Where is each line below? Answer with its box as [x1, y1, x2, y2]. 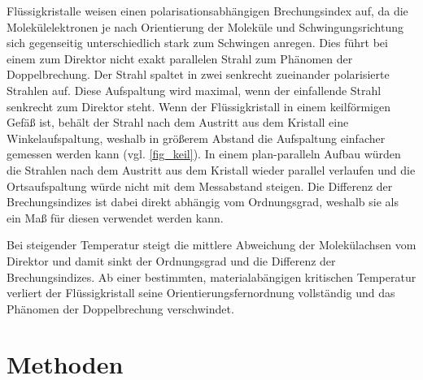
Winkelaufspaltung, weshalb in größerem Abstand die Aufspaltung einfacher [7, 129, 386, 146]
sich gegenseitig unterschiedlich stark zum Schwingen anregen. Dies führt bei [7, 34, 388, 51]
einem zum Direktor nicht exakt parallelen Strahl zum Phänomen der [7, 50, 353, 67]
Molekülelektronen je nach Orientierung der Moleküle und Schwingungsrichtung [7, 18, 404, 35]
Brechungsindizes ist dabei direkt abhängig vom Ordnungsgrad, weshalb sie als [7, 193, 399, 210]
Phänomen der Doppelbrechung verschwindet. [7, 300, 234, 317]
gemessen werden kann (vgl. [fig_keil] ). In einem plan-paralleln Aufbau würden [7, 145, 401, 162]
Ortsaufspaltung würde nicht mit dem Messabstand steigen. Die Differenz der [7, 177, 393, 194]
